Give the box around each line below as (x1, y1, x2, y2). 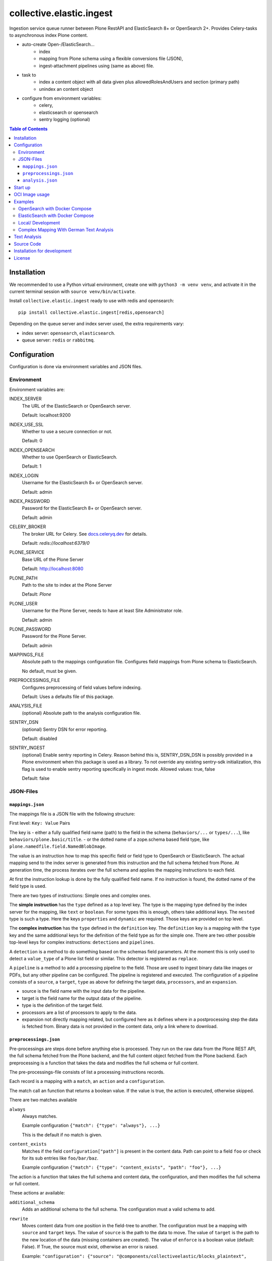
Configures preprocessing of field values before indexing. (22, 684, 142, 691)
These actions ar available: (9, 1190, 65, 1196)
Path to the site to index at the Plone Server (22, 582, 112, 588)
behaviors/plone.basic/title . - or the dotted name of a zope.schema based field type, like (9, 836, 210, 842)
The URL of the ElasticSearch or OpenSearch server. (22, 403, 131, 409)
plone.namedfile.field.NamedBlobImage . (9, 843, 107, 849)
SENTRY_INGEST (9, 744, 45, 751)
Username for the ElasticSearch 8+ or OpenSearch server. (22, 480, 143, 486)
